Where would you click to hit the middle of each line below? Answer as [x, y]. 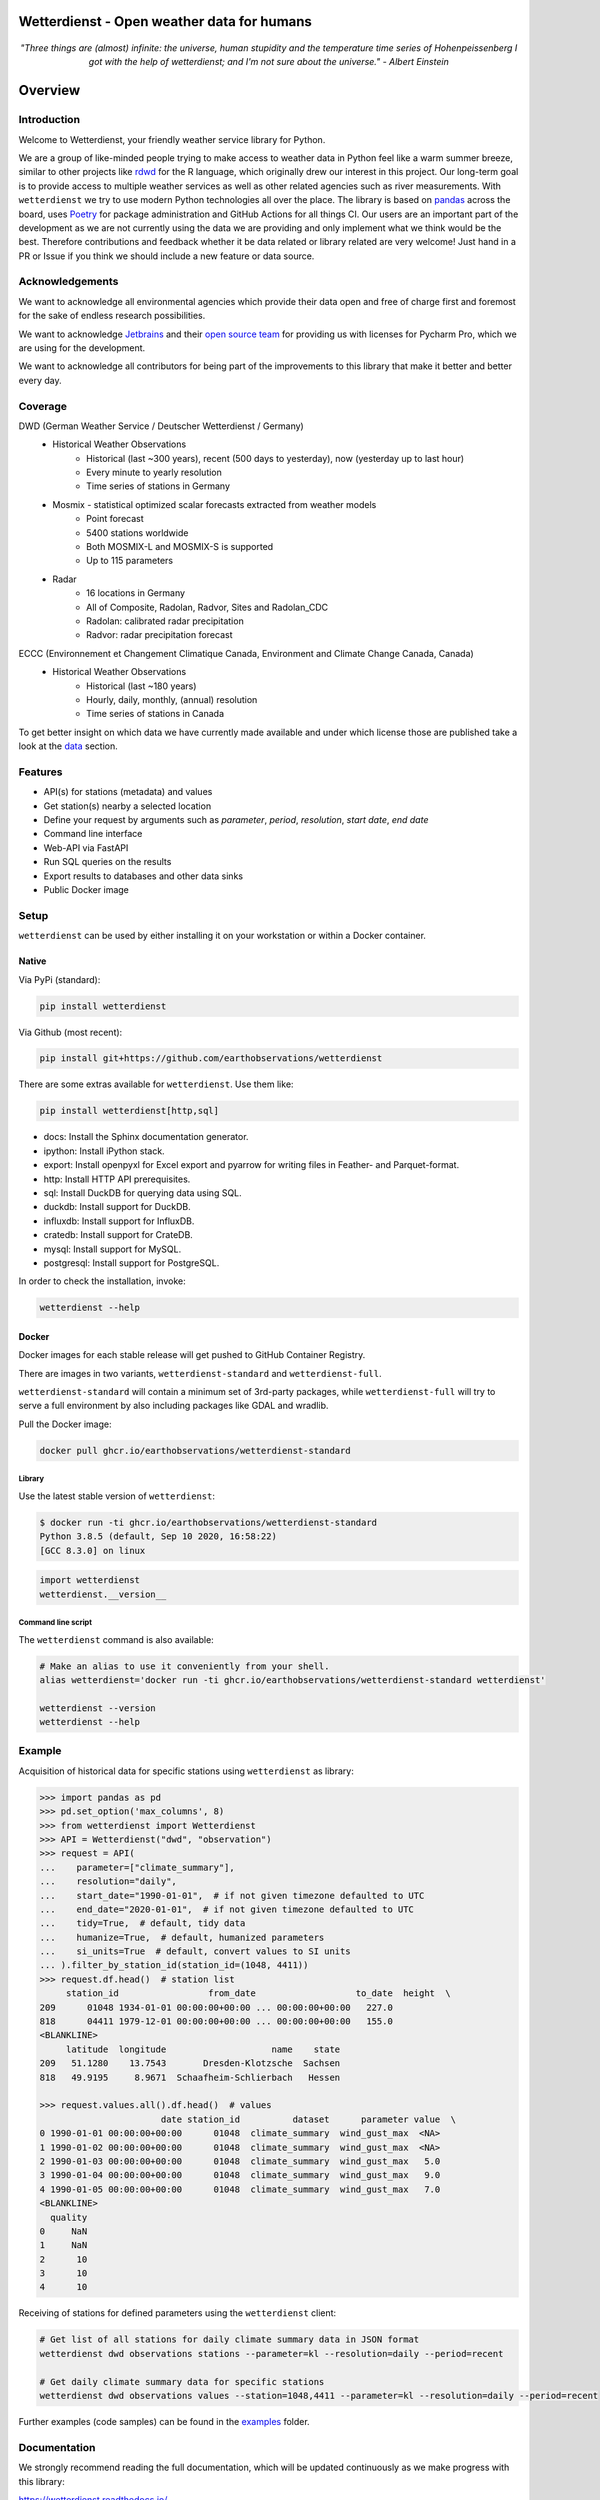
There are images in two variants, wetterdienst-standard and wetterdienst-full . [200, 1373]
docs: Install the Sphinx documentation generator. [146, 1137]
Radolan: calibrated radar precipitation [165, 621]
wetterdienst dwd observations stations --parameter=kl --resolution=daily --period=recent [271, 2353]
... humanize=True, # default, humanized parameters [182, 1937]
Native [32, 961]
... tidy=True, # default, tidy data [142, 1923]
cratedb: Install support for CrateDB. [118, 1235]
